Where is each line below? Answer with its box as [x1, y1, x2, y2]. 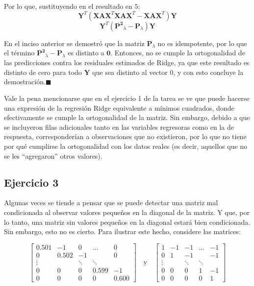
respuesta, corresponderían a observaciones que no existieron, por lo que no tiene [4, 131, 247, 142]
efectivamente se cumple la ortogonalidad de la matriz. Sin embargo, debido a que [4, 112, 250, 122]
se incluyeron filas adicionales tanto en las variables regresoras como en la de [4, 121, 234, 132]
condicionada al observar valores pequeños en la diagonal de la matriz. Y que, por [4, 207, 250, 217]
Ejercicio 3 [4, 174, 59, 190]
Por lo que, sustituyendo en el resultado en [4, 1, 132, 11]
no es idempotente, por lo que [157, 38, 247, 48]
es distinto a [68, 48, 104, 58]
